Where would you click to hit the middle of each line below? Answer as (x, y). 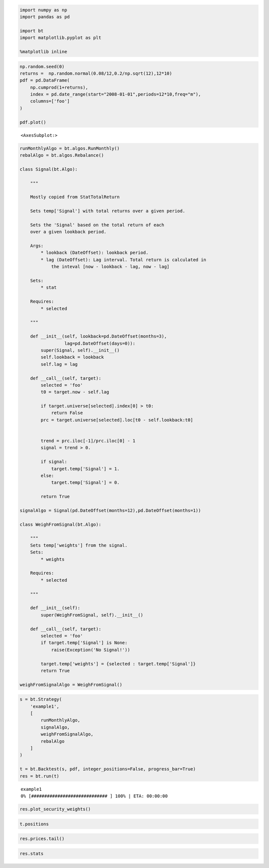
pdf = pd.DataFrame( (45, 80)
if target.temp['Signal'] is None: (84, 643)
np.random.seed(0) (42, 66)
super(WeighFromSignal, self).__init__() (92, 615)
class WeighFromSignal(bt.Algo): (61, 524)
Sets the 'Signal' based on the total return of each (97, 225)
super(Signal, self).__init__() (80, 350)
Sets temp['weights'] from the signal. (79, 545)
